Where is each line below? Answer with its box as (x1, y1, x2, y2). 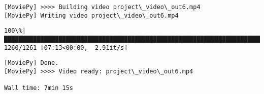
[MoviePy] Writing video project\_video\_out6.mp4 (4, 12, 179, 19)
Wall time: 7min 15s (4, 84, 74, 92)
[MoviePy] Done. (4, 59, 59, 67)
